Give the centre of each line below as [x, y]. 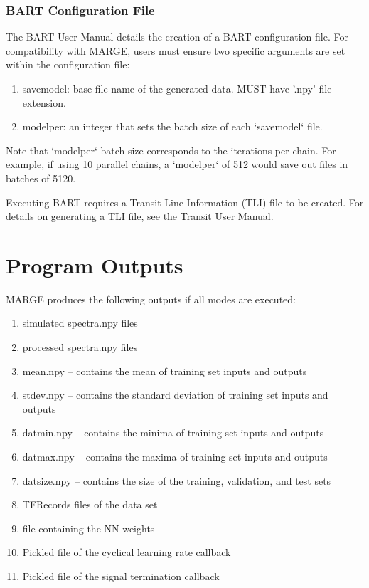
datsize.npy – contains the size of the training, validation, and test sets [177, 480]
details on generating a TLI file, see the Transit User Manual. [140, 216]
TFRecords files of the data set [90, 504]
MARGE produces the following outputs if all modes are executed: [151, 299]
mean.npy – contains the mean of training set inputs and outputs [165, 371]
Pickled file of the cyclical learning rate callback [127, 552]
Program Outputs [95, 264]
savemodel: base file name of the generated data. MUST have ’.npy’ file [177, 88]
